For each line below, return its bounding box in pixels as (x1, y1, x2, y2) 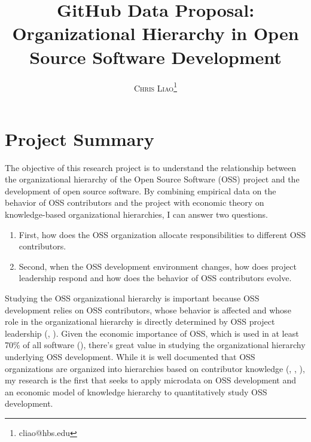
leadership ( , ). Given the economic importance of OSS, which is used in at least (5, 327, 299, 339)
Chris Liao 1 (133, 80, 177, 94)
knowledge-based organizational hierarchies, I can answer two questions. (5, 208, 268, 221)
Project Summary (5, 126, 154, 151)
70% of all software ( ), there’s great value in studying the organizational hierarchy (5, 339, 306, 351)
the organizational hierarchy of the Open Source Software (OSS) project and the (5, 173, 300, 185)
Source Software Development (29, 44, 282, 69)
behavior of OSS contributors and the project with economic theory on (5, 196, 264, 209)
